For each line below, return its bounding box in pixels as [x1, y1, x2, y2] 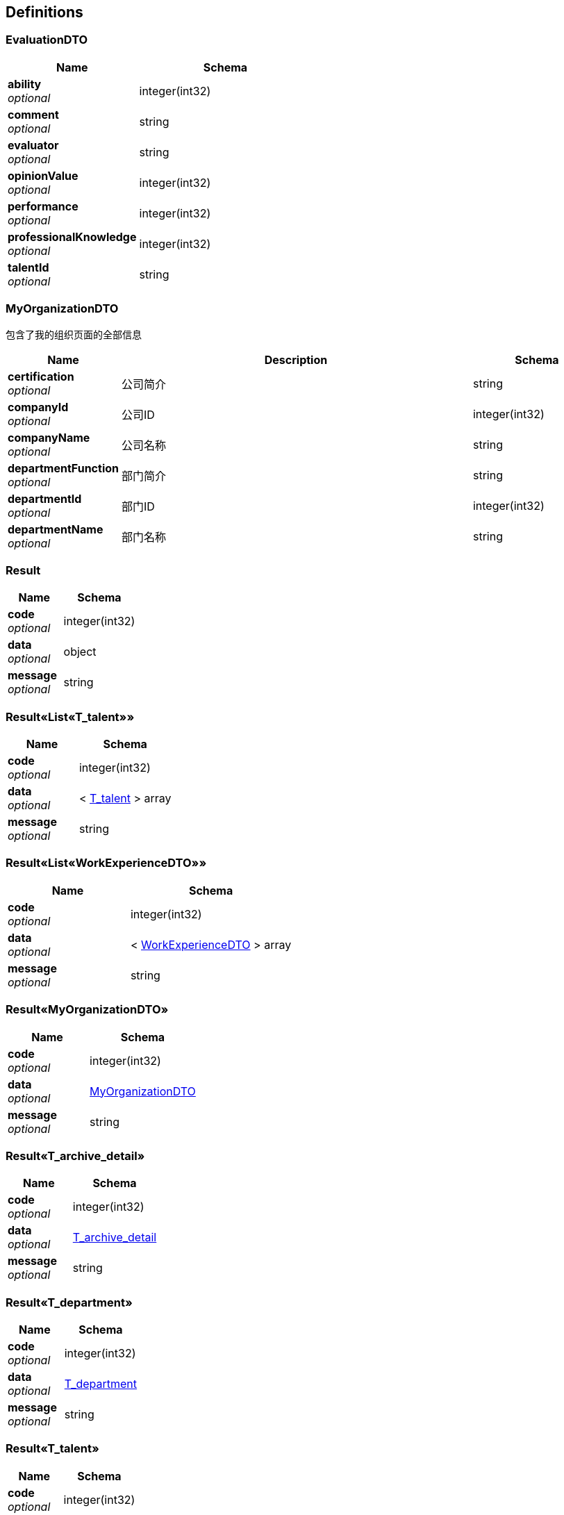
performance [8, 199, 78, 213]
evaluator [8, 138, 59, 152]
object [63, 645, 97, 659]
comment [8, 107, 59, 122]
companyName [8, 430, 90, 445]
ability [8, 76, 42, 91]
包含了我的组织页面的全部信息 [6, 328, 142, 340]
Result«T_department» [6, 1295, 133, 1309]
